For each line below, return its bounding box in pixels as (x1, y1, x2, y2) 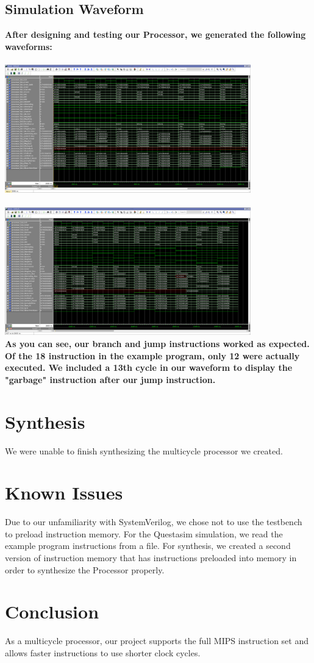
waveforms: (5, 40, 52, 52)
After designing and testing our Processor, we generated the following (5, 28, 306, 41)
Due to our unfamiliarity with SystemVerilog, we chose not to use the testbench (5, 515, 302, 528)
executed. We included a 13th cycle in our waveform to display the (5, 361, 293, 374)
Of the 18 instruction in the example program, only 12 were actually (5, 349, 300, 362)
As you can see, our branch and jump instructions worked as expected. (5, 337, 310, 350)
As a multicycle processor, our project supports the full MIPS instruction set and (5, 634, 309, 647)
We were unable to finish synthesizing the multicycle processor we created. (5, 444, 283, 457)
